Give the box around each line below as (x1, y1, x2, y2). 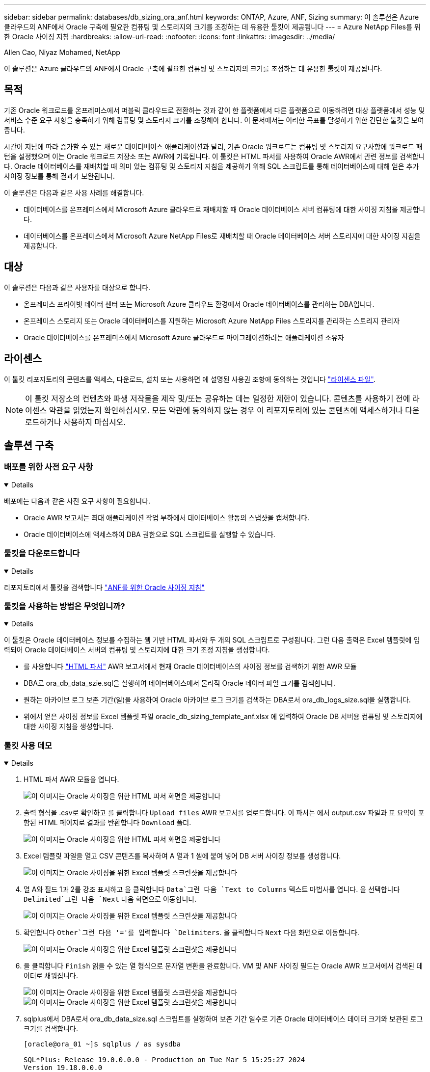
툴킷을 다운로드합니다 (4, 548, 80, 559)
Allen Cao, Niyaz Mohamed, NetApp (4, 48, 120, 56)
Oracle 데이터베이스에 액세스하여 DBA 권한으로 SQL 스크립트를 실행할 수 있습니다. (24, 530, 275, 538)
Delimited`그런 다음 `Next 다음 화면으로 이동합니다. (24, 895, 197, 903)
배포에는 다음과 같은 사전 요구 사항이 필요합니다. (4, 496, 151, 505)
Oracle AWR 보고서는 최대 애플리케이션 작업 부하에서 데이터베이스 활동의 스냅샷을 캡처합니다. (24, 513, 310, 522)
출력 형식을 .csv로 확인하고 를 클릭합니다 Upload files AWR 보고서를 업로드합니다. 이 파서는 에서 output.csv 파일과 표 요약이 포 (24, 808, 425, 817)
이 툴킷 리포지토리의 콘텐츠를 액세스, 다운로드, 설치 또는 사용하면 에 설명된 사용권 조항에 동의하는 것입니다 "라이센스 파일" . (4, 375, 376, 383)
